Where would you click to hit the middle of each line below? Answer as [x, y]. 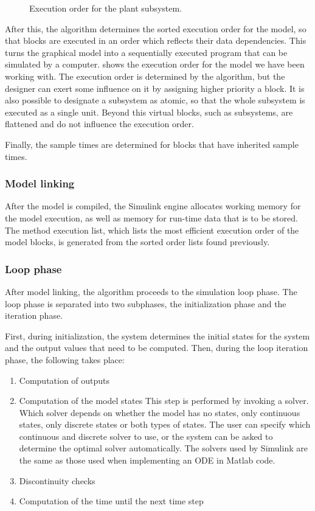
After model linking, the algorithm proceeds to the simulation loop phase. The [151, 291]
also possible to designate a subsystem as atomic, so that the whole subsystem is [155, 100]
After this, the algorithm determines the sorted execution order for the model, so [156, 28]
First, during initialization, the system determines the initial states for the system [157, 335]
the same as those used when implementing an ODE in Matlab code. [147, 460]
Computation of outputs [64, 380]
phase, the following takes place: [65, 359]
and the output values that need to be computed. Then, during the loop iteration [157, 348]
